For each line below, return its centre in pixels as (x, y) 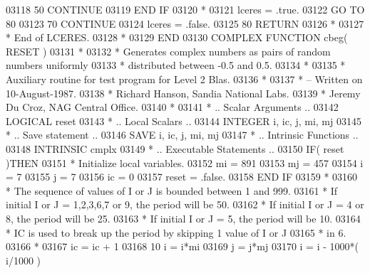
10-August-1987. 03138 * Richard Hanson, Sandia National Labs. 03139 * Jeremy (183, 93)
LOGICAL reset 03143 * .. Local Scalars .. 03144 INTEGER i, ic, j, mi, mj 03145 (184, 121)
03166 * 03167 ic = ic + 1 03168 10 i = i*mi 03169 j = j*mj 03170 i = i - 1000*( (182, 246)
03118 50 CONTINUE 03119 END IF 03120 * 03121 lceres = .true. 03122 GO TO (185, 9)
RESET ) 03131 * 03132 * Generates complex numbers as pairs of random (168, 51)
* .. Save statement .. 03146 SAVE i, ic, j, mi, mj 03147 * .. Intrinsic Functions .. (182, 135)
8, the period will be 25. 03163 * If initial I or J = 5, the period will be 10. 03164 (183, 218)
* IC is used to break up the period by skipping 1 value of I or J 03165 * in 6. (176, 232)
